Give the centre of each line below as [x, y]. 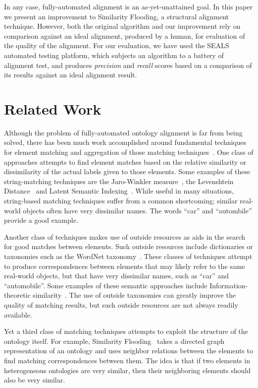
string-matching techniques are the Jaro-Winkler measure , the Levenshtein [119, 181]
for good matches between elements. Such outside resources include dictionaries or [129, 246]
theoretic [17, 295]
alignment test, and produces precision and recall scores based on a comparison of [128, 65]
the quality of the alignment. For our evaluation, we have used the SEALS [117, 45]
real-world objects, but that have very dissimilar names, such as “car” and [117, 276]
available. [18, 314]
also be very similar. [35, 380]
